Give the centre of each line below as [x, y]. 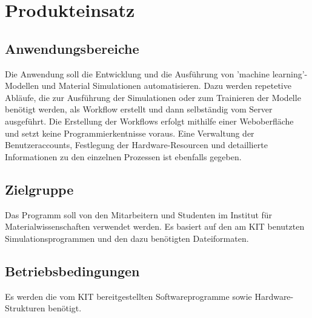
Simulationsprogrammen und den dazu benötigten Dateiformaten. [127, 238]
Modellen [22, 86]
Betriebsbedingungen [72, 271]
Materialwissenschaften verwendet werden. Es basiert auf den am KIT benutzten [155, 226]
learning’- [290, 73]
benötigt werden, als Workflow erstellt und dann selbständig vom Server [139, 109]
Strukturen [25, 308]
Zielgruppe [39, 189]
